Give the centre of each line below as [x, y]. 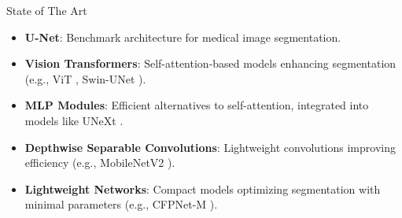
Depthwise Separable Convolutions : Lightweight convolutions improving [210, 147]
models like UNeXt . [74, 120]
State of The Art [47, 10]
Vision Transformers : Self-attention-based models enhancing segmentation [210, 63]
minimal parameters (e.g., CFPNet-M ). [121, 204]
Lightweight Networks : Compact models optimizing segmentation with [203, 188]
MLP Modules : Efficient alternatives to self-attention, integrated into [197, 105]
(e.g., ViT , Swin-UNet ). [85, 78]
